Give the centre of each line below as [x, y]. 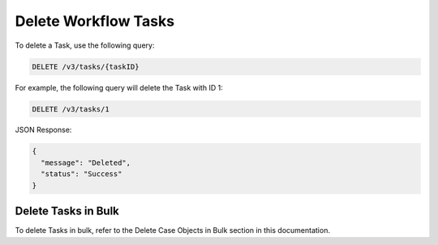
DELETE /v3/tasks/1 [71, 109]
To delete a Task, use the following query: [85, 45]
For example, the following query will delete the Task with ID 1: [119, 87]
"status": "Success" [82, 174]
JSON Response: [43, 130]
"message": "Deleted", [86, 163]
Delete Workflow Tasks [94, 21]
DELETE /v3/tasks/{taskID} [86, 66]
